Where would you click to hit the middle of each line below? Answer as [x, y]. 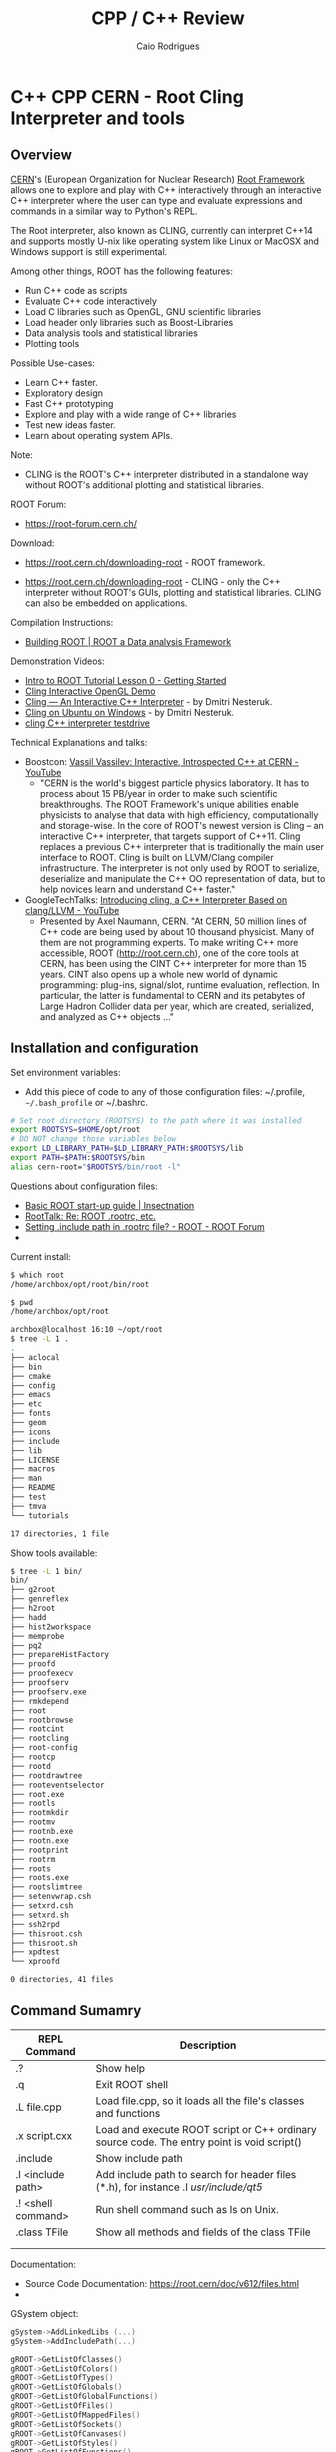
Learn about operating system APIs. [98, 435]
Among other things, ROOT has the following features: [121, 271]
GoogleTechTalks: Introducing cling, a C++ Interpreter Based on [156, 899]
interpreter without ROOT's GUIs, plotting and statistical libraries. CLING [173, 592]
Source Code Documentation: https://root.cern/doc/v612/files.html [162, 2283]
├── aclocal [35, 1357]
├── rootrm [33, 1859]
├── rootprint [40, 1850]
